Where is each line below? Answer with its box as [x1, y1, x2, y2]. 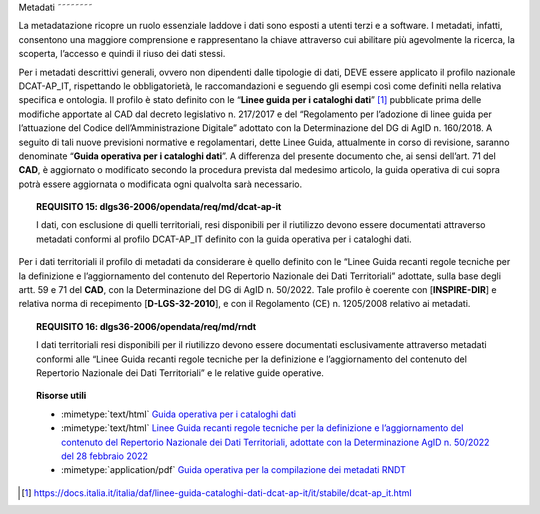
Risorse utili [36, 390, 87, 402]
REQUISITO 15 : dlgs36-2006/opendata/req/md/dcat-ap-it [36, 201, 282, 213]
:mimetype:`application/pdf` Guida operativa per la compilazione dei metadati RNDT [61, 464, 407, 476]
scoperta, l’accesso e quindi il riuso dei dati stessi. [18, 48, 226, 60]
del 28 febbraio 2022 [61, 450, 149, 462]
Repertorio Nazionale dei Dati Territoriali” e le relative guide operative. [36, 366, 325, 379]
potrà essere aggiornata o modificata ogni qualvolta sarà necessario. [18, 178, 303, 190]
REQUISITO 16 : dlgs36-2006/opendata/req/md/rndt [36, 320, 257, 332]
